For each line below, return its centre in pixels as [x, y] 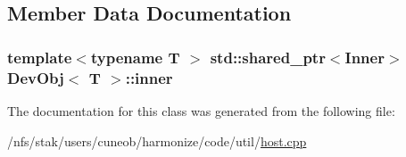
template [40, 57]
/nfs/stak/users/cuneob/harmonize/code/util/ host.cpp [157, 140]
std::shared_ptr [268, 57]
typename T [135, 57]
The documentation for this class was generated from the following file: [201, 110]
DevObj [36, 77]
